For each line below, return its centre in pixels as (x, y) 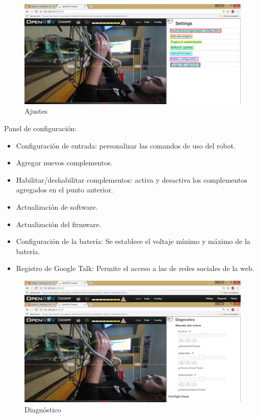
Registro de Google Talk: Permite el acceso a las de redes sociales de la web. (135, 268)
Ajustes (36, 111)
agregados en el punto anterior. (64, 190)
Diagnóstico (43, 409)
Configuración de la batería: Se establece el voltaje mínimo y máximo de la (133, 241)
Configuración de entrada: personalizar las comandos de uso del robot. (126, 145)
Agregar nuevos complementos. (64, 163)
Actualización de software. (57, 207)
